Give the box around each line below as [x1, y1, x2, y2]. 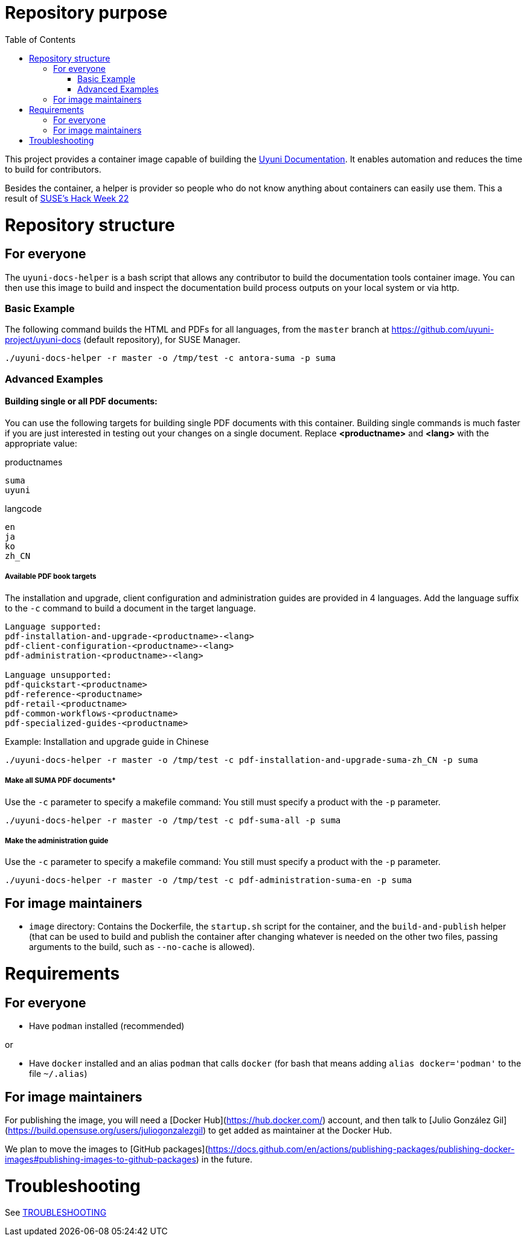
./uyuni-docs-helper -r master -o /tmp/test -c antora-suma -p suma [5, 353, 336, 363]
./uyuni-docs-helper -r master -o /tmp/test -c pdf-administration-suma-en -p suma [5, 875, 412, 885]
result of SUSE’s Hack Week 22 [5, 193, 129, 203]
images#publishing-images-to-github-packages [5, 1153, 196, 1164]
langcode [5, 503, 42, 514]
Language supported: [5, 621, 102, 631]
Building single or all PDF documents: [5, 396, 158, 407]
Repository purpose [5, 2, 168, 23]
